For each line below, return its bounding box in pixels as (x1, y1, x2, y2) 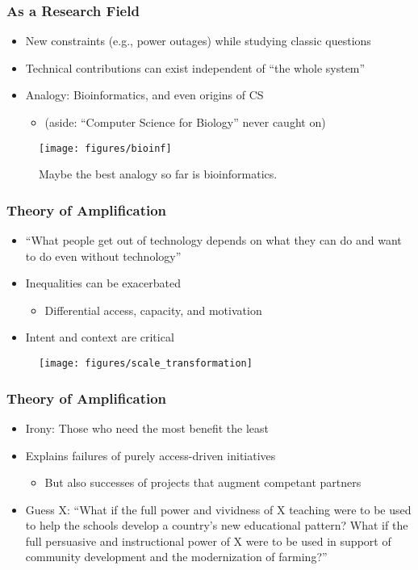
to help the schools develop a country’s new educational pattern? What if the (25, 517, 408, 534)
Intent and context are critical (25, 329, 174, 346)
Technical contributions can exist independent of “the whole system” (25, 59, 366, 76)
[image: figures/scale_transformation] (39, 358, 253, 370)
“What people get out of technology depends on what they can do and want (25, 232, 402, 249)
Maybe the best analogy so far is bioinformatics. (39, 166, 278, 182)
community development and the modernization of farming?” (25, 548, 328, 565)
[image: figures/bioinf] (39, 142, 172, 154)
